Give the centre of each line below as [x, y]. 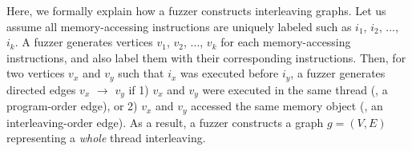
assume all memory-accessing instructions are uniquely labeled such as [179, 26]
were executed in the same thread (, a [295, 89]
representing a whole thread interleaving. [106, 138]
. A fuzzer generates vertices [84, 42]
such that [141, 73]
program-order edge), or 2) [72, 106]
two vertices [36, 73]
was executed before [230, 73]
